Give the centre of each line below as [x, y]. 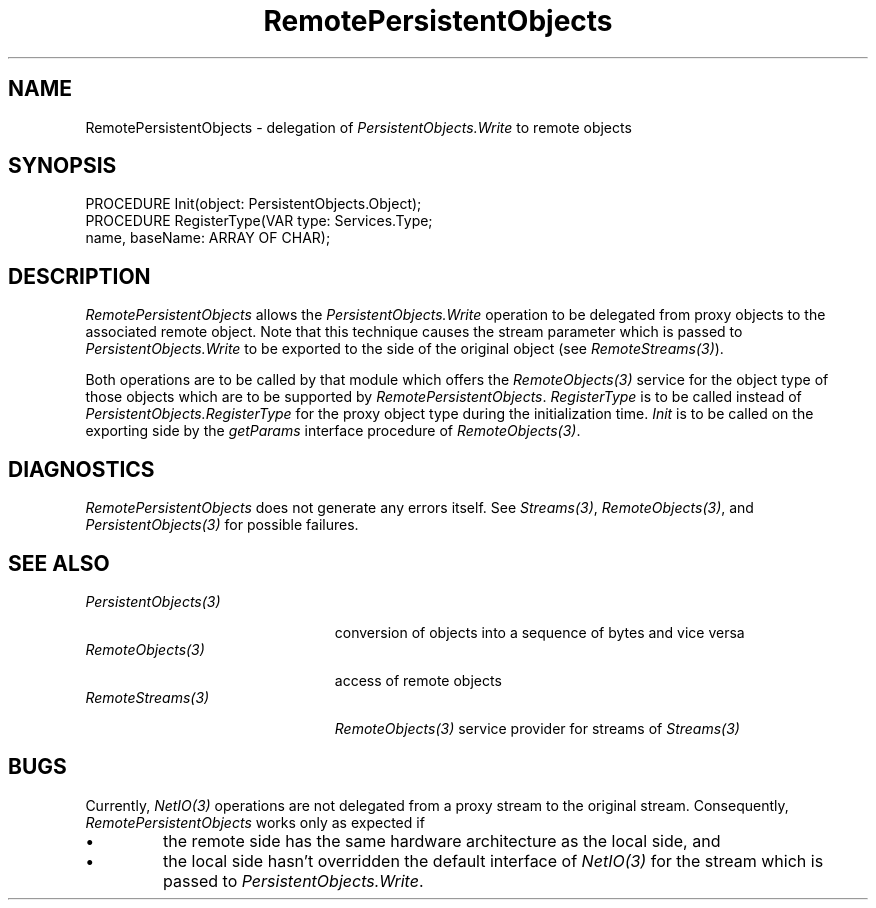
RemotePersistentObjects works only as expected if [255, 822]
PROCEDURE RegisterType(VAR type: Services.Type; [259, 221]
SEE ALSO [59, 563]
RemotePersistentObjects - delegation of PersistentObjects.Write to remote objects [358, 127]
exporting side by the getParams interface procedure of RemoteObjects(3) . [333, 431]
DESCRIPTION [79, 276]
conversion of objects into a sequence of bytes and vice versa [539, 632]
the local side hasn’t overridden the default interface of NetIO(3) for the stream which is [493, 860]
